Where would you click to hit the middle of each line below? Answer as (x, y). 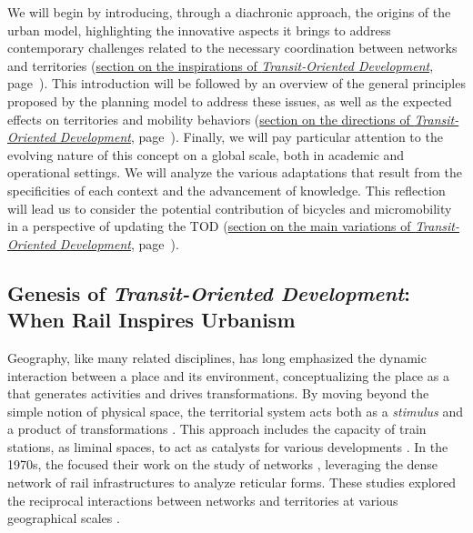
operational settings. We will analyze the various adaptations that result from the (235, 172)
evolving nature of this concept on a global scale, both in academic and (206, 154)
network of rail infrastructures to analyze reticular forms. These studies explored (232, 483)
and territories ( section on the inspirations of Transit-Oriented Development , (221, 65)
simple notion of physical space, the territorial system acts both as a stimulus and (236, 411)
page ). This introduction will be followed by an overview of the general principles (236, 83)
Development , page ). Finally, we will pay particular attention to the (251, 137)
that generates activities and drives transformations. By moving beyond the (218, 393)
